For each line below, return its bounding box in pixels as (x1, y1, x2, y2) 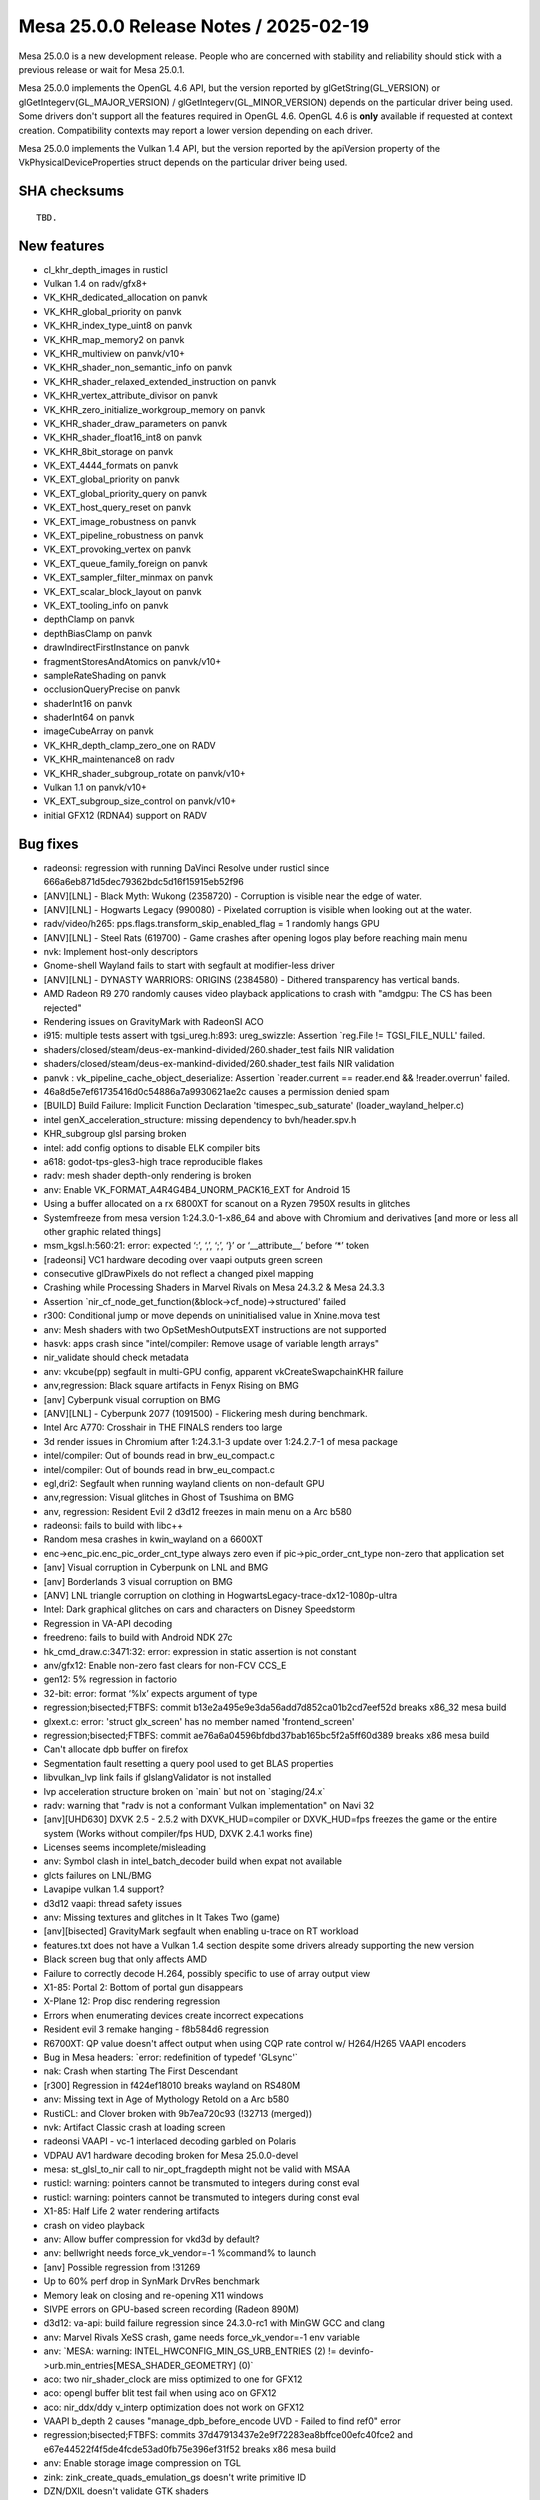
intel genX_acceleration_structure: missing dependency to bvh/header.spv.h (43, 1113, 357, 1125)
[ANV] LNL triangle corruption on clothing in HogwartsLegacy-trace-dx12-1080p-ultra (43, 1590, 398, 1602)
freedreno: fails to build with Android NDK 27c (43, 1631, 234, 1644)
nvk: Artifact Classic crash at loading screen (43, 2121, 226, 2133)
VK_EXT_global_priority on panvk (43, 473, 180, 485)
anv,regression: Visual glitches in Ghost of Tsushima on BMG (43, 1491, 295, 1504)
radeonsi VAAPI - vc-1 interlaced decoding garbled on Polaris (43, 2135, 297, 2147)
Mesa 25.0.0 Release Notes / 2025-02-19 (18, 15, 370, 37)
